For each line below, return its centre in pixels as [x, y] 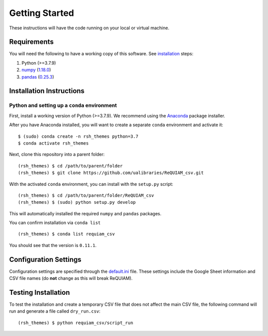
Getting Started [42, 13]
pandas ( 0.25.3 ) [38, 77]
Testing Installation [39, 293]
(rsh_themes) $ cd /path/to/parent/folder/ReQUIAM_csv [86, 195]
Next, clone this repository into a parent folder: [57, 155]
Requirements [32, 42]
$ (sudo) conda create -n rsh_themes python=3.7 [78, 136]
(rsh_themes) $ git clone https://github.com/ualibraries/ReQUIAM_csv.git [111, 173]
